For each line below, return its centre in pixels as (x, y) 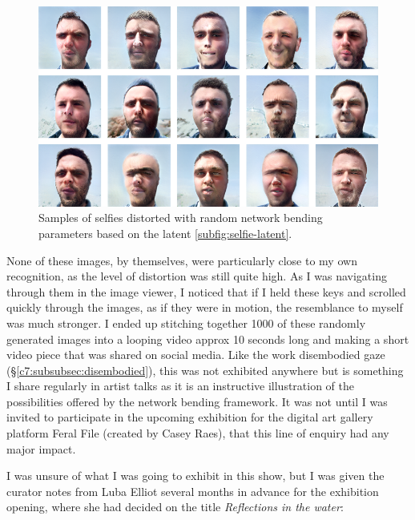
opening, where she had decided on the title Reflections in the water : (175, 507)
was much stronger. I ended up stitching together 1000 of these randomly (186, 322)
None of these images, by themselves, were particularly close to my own (182, 260)
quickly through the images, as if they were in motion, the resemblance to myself (205, 307)
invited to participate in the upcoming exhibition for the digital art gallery (190, 417)
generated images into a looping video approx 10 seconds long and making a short (208, 339)
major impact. (41, 448)
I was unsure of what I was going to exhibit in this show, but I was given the (195, 476)
